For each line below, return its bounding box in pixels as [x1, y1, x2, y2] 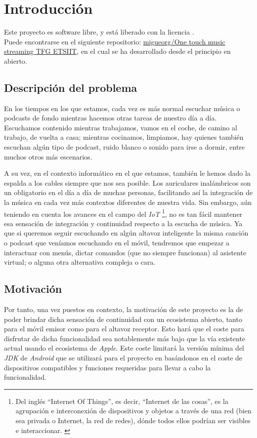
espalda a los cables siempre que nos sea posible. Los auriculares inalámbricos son [4, 177, 251, 188]
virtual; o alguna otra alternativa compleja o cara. [4, 257, 156, 267]
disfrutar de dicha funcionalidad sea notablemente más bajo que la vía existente [4, 333, 246, 343]
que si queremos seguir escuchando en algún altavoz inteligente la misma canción [4, 228, 249, 238]
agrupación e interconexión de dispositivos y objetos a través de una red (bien [15, 405, 252, 416]
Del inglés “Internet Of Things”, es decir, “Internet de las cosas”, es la [15, 396, 228, 406]
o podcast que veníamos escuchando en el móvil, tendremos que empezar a [4, 238, 230, 248]
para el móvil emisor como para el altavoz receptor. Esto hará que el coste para [4, 323, 244, 334]
